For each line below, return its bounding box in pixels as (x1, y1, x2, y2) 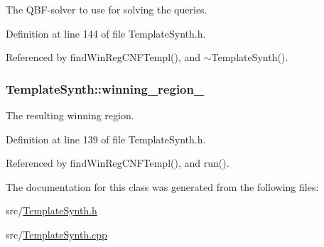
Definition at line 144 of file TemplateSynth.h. (6, 26, 206, 40)
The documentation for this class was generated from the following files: (6, 179, 319, 194)
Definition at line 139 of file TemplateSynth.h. (6, 131, 206, 146)
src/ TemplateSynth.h (6, 203, 97, 218)
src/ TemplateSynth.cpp (6, 226, 107, 241)
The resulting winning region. (6, 108, 134, 122)
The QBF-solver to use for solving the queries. (6, 2, 207, 16)
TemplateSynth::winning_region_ (6, 79, 205, 97)
